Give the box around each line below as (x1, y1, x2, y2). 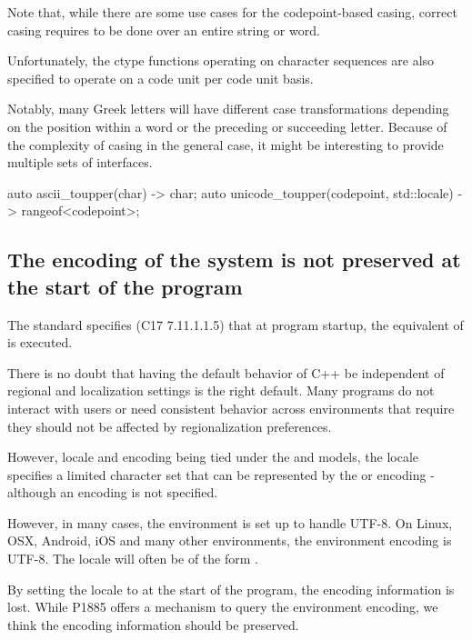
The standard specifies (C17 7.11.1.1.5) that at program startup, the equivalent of (7, 315, 464, 334)
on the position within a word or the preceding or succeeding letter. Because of (7, 116, 447, 135)
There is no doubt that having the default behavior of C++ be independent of (7, 363, 445, 382)
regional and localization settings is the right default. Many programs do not (7, 381, 435, 400)
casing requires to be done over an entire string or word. (7, 20, 320, 39)
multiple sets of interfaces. (7, 153, 153, 172)
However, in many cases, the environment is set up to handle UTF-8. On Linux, (7, 513, 453, 532)
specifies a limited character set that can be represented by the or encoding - (7, 465, 435, 484)
